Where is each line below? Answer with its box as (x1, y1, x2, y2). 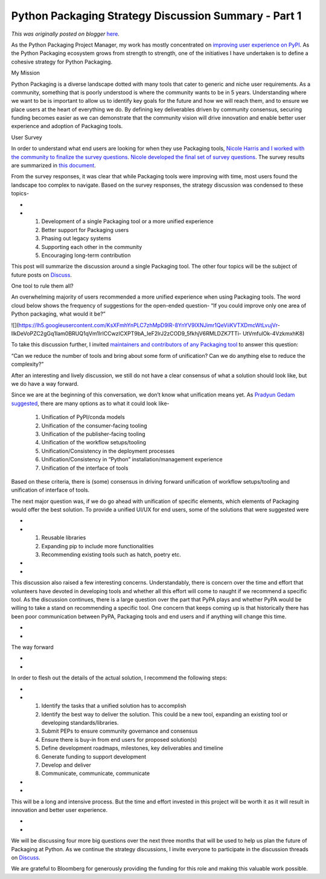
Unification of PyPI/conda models (41, 414, 125, 421)
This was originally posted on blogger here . (11, 30, 120, 37)
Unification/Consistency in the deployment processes (41, 447, 175, 455)
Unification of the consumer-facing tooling (41, 422, 147, 429)
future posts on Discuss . (11, 271, 72, 278)
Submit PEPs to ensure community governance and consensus (41, 727, 198, 735)
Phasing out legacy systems (41, 235, 112, 242)
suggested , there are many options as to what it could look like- (11, 400, 170, 407)
